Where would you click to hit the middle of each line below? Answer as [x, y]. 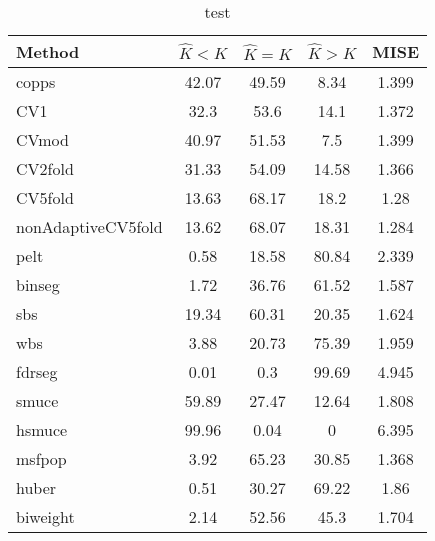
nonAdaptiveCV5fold [89, 226]
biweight [45, 516]
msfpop [41, 458]
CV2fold [45, 168]
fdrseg [37, 371]
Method [48, 51]
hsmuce [42, 429]
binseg [38, 284]
